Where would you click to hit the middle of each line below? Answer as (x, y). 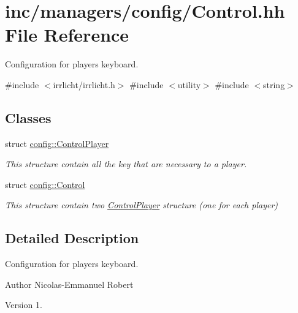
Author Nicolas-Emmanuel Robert (69, 284)
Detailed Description (72, 238)
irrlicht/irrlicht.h (84, 84)
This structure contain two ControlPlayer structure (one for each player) (142, 205)
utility (189, 84)
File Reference (67, 35)
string (274, 84)
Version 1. (24, 305)
